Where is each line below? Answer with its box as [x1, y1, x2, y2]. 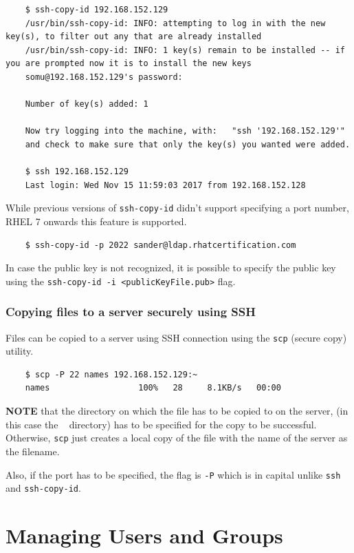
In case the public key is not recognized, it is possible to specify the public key [5, 260, 336, 275]
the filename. [5, 444, 60, 458]
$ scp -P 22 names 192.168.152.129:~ [25, 369, 198, 379]
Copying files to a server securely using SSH [5, 303, 256, 320]
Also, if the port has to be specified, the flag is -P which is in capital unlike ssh [5, 467, 341, 481]
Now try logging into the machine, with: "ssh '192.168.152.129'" [25, 126, 345, 136]
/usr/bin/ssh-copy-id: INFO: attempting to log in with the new [25, 18, 326, 28]
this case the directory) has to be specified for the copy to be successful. [5, 417, 317, 431]
